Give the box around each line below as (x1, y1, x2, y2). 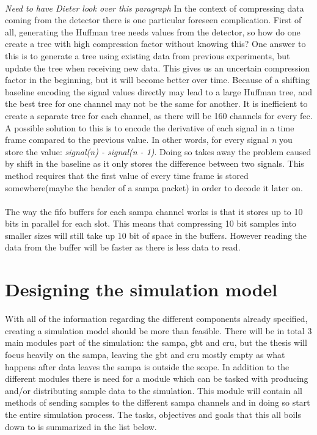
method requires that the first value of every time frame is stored (5, 169, 249, 181)
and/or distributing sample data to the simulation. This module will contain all (5, 384, 302, 397)
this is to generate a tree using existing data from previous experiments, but (5, 49, 290, 62)
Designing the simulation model (5, 277, 278, 302)
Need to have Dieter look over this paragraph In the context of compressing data (5, 1, 304, 14)
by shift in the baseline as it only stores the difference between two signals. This (5, 157, 304, 170)
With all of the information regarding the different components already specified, (5, 312, 308, 325)
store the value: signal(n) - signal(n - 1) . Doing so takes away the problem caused (5, 145, 312, 158)
